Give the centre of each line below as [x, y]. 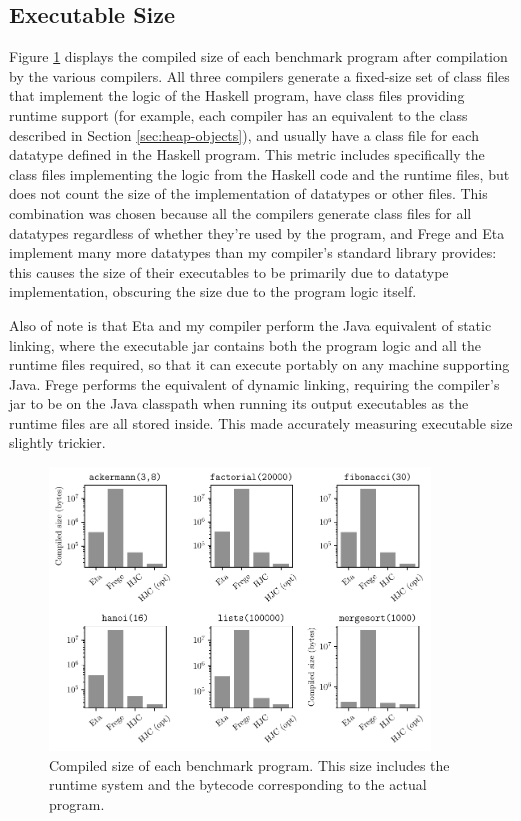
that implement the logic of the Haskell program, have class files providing [237, 95]
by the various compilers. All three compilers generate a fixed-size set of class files [259, 75]
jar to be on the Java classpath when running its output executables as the [239, 403]
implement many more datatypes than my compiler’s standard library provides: [253, 252]
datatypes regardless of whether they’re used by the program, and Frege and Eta [257, 232]
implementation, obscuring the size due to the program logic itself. [213, 291]
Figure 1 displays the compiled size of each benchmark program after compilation [258, 56]
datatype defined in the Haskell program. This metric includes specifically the [247, 154]
